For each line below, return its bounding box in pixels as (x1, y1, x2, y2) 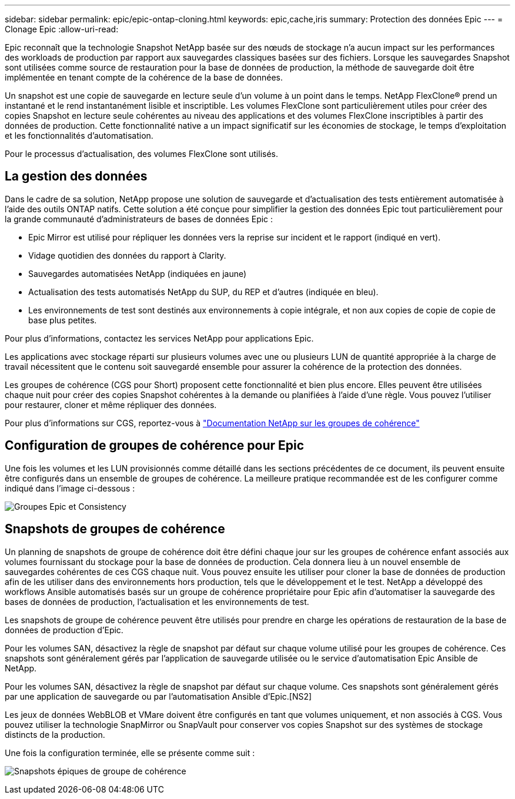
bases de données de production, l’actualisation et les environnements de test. (5, 596, 309, 607)
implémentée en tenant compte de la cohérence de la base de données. (5, 72, 283, 82)
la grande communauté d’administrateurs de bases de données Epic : (5, 213, 273, 224)
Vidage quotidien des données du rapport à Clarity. (28, 250, 226, 260)
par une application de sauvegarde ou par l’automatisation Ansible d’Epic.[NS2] (5, 691, 312, 701)
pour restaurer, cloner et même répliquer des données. (5, 399, 217, 410)
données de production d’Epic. (5, 624, 123, 635)
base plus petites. (28, 315, 97, 325)
